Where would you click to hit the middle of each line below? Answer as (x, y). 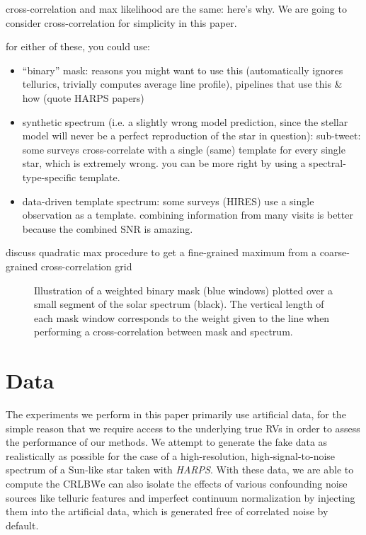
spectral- (327, 163)
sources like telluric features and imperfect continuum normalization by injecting (181, 497)
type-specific (49, 177)
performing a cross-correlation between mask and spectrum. (164, 332)
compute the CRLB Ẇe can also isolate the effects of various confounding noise (177, 483)
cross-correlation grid (86, 266)
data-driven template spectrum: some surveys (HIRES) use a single (168, 201)
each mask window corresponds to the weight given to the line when (182, 317)
